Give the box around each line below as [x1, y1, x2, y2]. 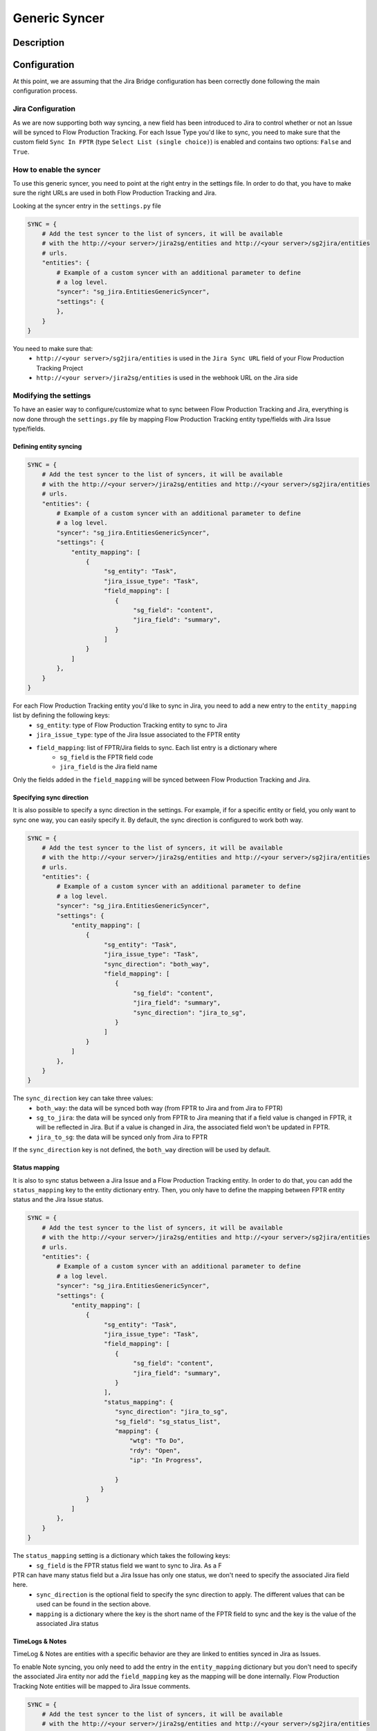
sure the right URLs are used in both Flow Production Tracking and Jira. [12, 189, 217, 197]
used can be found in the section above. [36, 1600, 151, 1608]
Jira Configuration [12, 104, 76, 114]
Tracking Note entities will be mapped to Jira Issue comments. [12, 1682, 191, 1690]
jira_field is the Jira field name [59, 762, 158, 771]
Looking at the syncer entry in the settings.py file [12, 201, 162, 210]
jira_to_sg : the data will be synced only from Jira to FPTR [36, 1133, 208, 1141]
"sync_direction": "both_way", [104, 960, 210, 968]
